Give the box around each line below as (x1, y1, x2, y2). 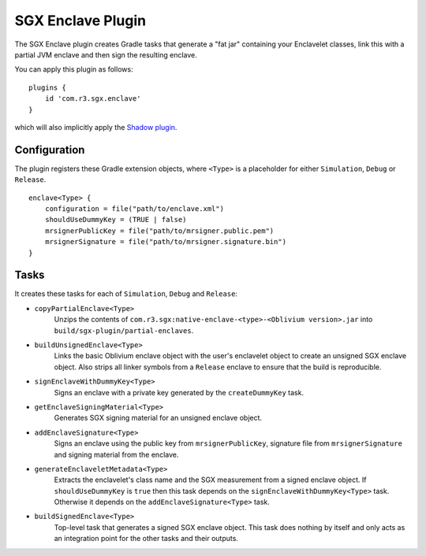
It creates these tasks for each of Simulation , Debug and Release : (14, 289, 238, 298)
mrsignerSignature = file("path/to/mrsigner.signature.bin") (44, 237, 287, 246)
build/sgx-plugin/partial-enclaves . (54, 325, 194, 335)
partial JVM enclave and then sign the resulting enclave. (14, 50, 197, 59)
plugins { (28, 83, 66, 92)
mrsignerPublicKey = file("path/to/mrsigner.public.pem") (44, 226, 275, 235)
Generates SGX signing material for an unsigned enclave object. (54, 413, 263, 423)
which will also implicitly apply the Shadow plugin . (14, 122, 177, 132)
